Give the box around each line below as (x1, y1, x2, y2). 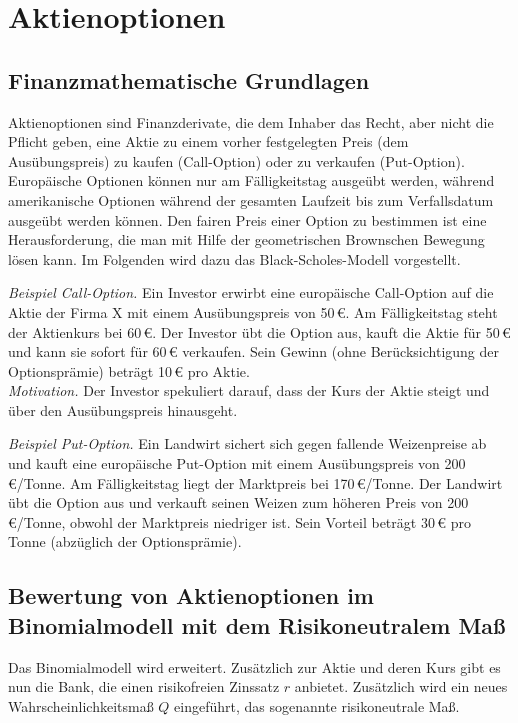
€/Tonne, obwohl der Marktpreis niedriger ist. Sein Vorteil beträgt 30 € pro (8, 511, 471, 532)
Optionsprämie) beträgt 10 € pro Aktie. (8, 360, 250, 381)
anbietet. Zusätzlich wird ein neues (294, 676, 508, 697)
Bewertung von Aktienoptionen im (8, 580, 374, 611)
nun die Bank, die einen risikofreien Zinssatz (8, 676, 280, 697)
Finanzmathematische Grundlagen (8, 64, 370, 95)
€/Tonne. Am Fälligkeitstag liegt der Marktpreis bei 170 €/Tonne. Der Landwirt (8, 472, 503, 493)
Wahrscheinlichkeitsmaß (8, 695, 154, 716)
